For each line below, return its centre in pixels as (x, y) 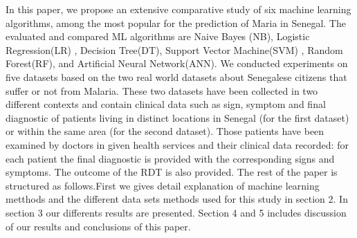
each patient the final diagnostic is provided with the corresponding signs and (170, 158)
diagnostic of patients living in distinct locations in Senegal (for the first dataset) (177, 117)
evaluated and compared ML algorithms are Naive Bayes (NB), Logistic (158, 36)
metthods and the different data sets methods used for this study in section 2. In (177, 199)
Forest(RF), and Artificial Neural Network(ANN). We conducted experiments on (177, 63)
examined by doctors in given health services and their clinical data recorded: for (177, 144)
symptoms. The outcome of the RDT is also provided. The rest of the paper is (172, 172)
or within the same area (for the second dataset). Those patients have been (165, 131)
